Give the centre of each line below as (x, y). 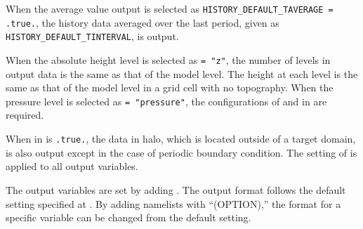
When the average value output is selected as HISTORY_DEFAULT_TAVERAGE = (170, 8)
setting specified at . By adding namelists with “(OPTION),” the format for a (173, 203)
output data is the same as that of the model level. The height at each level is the (182, 73)
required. (25, 115)
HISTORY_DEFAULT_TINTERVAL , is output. (92, 36)
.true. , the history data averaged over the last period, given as (143, 22)
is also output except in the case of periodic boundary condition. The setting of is (181, 152)
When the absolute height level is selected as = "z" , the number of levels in (168, 59)
